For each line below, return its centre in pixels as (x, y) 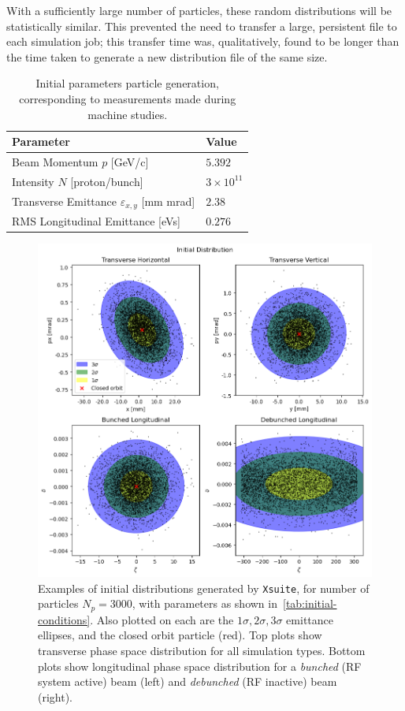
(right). (56, 696)
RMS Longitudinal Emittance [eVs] (96, 221)
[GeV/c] (130, 162)
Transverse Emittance (65, 201)
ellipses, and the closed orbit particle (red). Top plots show (180, 635)
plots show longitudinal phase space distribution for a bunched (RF (200, 666)
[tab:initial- (310, 603)
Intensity (33, 181)
